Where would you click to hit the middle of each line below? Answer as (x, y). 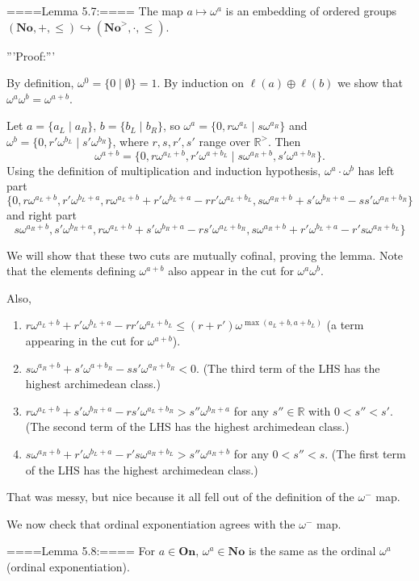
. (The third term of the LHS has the (288, 368)
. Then (284, 141)
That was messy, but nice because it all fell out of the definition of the (180, 497)
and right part (42, 214)
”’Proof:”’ (31, 55)
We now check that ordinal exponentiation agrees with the (151, 523)
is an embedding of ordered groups (311, 10)
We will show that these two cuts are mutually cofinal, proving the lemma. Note (205, 255)
